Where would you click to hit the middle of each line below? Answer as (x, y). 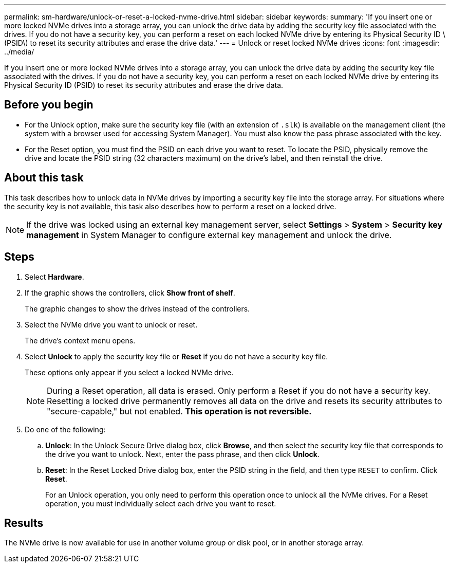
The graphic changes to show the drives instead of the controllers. (137, 308)
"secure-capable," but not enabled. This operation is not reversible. (179, 411)
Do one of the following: (65, 429)
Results (24, 523)
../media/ (19, 52)
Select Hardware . (54, 277)
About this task (44, 178)
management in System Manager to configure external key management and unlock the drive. (209, 235)
